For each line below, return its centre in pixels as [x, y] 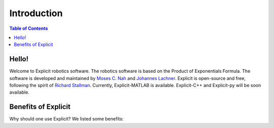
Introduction [36, 13]
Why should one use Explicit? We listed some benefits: [66, 119]
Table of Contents [29, 28]
